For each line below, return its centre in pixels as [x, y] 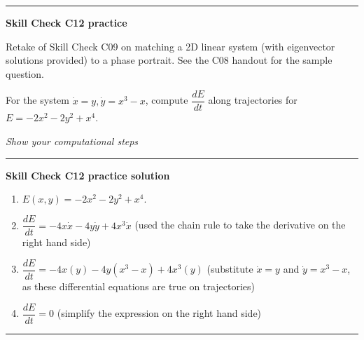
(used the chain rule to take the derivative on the [240, 225]
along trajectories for [253, 100]
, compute [167, 100]
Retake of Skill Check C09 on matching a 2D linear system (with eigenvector [170, 46]
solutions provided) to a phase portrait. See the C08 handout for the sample [169, 60]
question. [25, 73]
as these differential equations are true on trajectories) [139, 286]
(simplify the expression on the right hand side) [159, 313]
